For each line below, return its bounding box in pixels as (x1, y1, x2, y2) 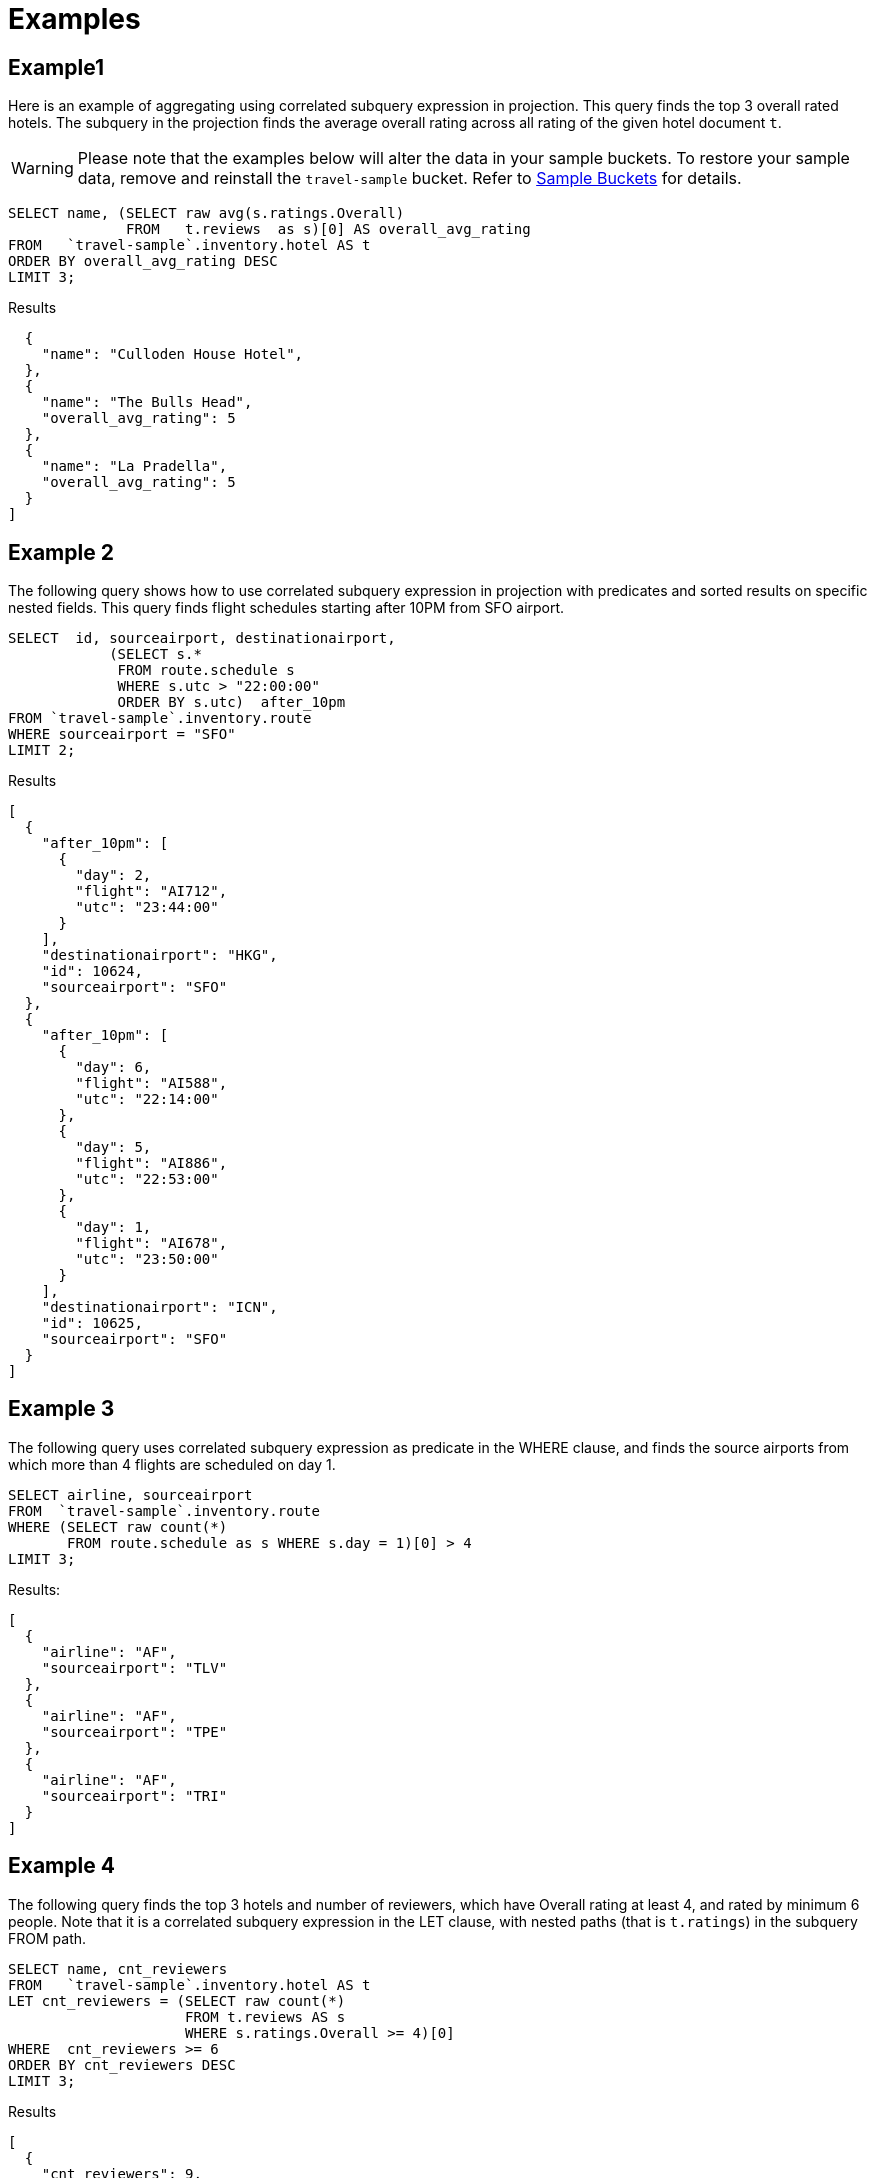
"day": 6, (75, 1059, 152, 1076)
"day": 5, (75, 1139, 152, 1156)
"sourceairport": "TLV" (41, 1659, 228, 1676)
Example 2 (8, 539, 114, 565)
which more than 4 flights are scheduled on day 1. (8, 1455, 336, 1473)
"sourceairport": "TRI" (41, 1787, 228, 1804)
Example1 (8, 54, 105, 80)
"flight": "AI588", (75, 1075, 228, 1092)
